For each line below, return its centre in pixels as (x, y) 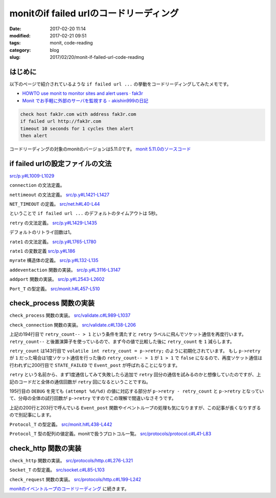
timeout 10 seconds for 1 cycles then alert (77, 128)
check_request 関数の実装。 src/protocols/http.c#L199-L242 (75, 479)
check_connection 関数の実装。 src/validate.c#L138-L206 (73, 324)
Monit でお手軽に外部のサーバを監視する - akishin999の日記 (85, 100)
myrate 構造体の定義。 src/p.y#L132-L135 (54, 261)
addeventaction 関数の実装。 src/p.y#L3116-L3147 (65, 270)
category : (20, 50)
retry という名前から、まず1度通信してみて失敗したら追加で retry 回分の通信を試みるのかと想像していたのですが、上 (135, 375)
